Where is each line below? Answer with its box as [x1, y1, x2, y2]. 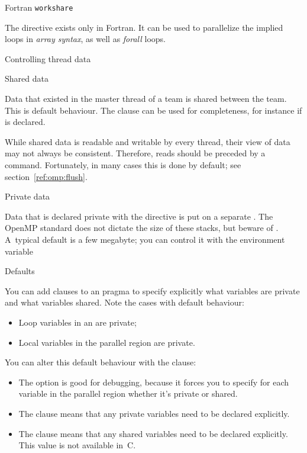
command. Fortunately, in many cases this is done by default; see [5, 159, 241, 171]
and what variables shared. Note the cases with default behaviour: [5, 296, 244, 309]
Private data [5, 190, 50, 203]
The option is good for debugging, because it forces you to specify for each [18, 375, 289, 388]
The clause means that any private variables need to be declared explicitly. [18, 407, 290, 419]
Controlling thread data [5, 52, 91, 65]
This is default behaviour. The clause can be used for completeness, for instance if [5, 104, 302, 116]
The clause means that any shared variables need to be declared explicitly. [18, 427, 288, 439]
